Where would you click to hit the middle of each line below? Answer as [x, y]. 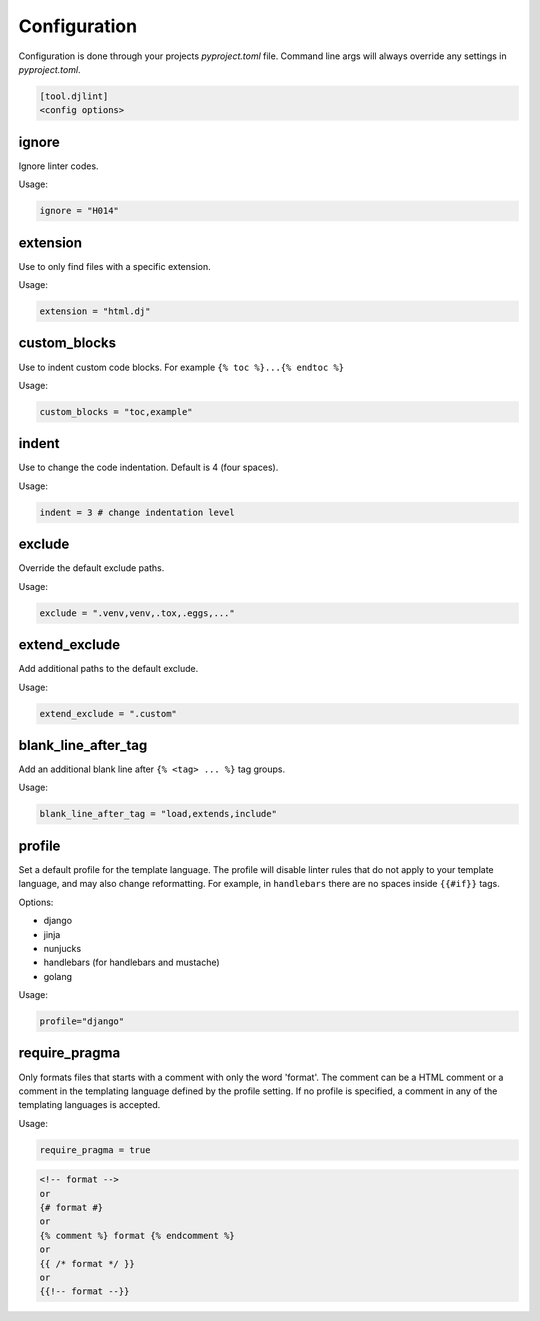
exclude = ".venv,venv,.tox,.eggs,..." [137, 613]
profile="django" [82, 1021]
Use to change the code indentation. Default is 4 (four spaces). [148, 467]
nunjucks [62, 948]
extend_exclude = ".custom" [108, 713]
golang [58, 976]
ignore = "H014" [79, 211]
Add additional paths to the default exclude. [108, 669]
